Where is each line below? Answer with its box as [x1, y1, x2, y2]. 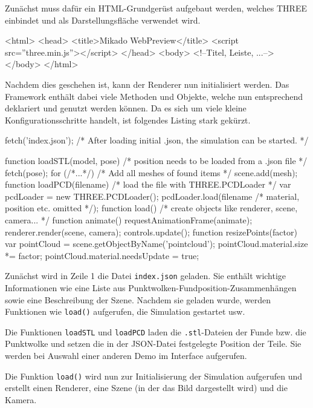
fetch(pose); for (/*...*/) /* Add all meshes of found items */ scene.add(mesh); [5, 166, 298, 179]
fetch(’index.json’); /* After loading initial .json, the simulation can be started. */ [5, 134, 309, 146]
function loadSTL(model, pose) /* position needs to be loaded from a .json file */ [5, 154, 308, 166]
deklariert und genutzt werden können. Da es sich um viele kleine [5, 102, 247, 114]
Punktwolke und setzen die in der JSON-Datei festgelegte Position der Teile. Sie [5, 337, 302, 350]
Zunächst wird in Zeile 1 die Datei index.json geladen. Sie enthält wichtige [5, 269, 286, 282]
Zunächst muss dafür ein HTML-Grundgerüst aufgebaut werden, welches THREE [5, 2, 307, 14]
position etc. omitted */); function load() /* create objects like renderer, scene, [5, 202, 298, 214]
